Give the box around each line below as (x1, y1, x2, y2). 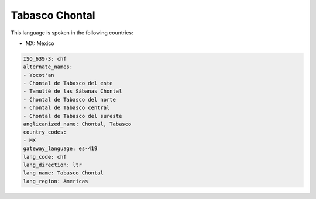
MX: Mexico (25, 40, 55, 47)
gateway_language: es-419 (23, 145, 98, 152)
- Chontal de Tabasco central (23, 104, 110, 111)
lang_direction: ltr (23, 162, 82, 168)
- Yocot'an (23, 72, 54, 78)
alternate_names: (23, 64, 73, 70)
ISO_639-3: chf (23, 55, 67, 62)
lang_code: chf (23, 153, 67, 160)
